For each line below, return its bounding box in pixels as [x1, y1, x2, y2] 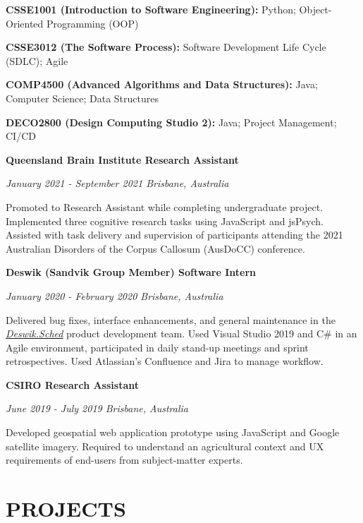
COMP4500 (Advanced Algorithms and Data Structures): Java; [6, 77, 318, 92]
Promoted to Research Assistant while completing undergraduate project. [6, 199, 324, 214]
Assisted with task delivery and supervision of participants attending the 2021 [6, 227, 343, 242]
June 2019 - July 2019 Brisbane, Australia [6, 401, 188, 416]
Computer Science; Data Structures [6, 90, 159, 105]
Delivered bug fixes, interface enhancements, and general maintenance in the [6, 312, 336, 327]
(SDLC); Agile [6, 53, 68, 68]
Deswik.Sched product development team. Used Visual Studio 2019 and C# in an [6, 326, 357, 341]
